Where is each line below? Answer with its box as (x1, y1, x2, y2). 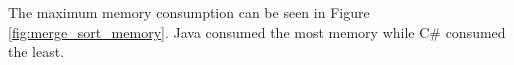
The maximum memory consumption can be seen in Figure (8, 2, 370, 22)
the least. (8, 41, 65, 62)
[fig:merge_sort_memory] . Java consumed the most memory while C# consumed (8, 21, 506, 42)
